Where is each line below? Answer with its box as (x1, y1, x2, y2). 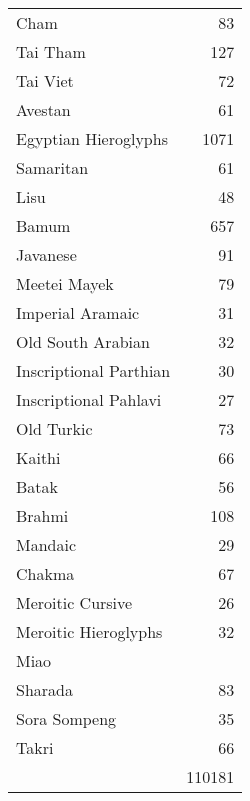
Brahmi (16, 504, 69, 527)
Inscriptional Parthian (16, 359, 171, 382)
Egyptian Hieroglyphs (16, 127, 168, 150)
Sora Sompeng (16, 707, 117, 730)
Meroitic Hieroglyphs (16, 620, 163, 643)
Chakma (16, 562, 75, 585)
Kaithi (16, 446, 61, 469)
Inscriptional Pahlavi (16, 388, 162, 411)
